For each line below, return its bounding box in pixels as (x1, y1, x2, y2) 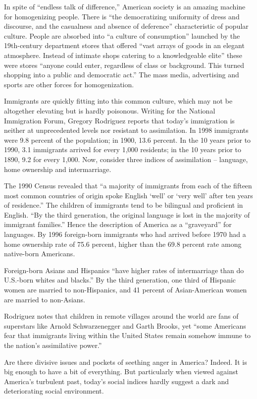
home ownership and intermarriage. (4, 164, 111, 174)
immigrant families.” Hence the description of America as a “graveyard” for (4, 219, 232, 229)
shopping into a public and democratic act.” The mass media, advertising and (4, 69, 239, 80)
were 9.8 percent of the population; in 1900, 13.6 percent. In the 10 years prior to (4, 134, 251, 145)
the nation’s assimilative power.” (4, 340, 102, 350)
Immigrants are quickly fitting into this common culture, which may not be (4, 96, 233, 106)
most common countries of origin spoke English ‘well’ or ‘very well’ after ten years (4, 190, 253, 200)
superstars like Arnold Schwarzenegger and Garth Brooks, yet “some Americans (4, 320, 246, 331)
